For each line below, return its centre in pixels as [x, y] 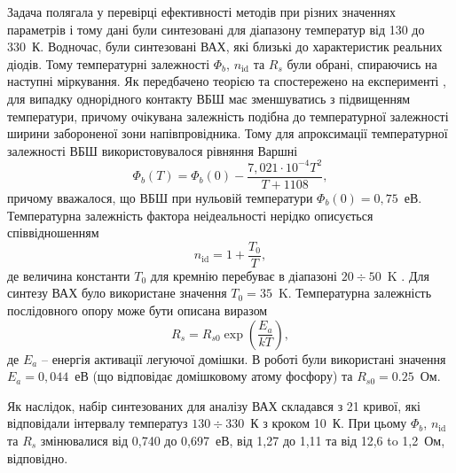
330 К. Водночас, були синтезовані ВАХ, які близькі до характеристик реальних [225, 47]
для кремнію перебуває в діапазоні [244, 275]
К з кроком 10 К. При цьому [329, 423]
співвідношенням [53, 233]
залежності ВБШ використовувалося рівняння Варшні [153, 150]
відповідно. [38, 457]
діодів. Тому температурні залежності [109, 63]
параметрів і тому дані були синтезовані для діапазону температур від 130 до [216, 29]
